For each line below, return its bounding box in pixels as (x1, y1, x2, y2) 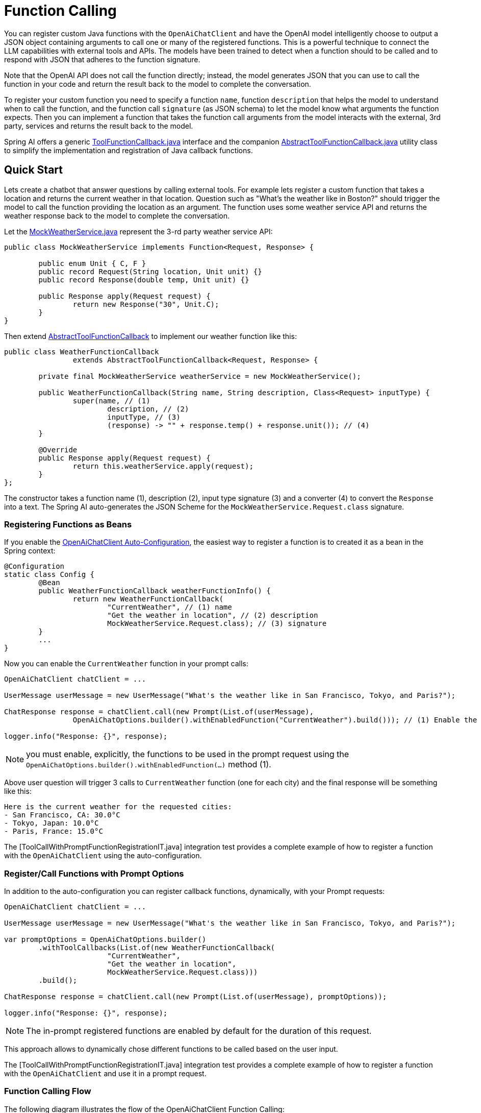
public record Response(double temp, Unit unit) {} (38, 275, 249, 284)
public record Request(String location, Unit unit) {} (38, 267, 262, 276)
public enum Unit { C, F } (38, 259, 146, 268)
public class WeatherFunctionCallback (4, 347, 159, 356)
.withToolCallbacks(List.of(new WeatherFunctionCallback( (38, 943, 275, 952)
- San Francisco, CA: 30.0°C (4, 811, 120, 819)
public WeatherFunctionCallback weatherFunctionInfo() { (38, 587, 271, 595)
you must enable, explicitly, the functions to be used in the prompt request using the (26, 749, 349, 760)
